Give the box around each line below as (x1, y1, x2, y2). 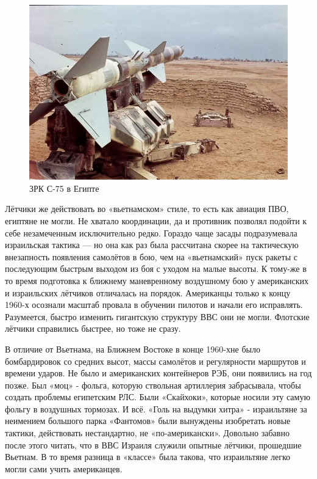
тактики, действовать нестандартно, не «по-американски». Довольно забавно (5, 426, 290, 439)
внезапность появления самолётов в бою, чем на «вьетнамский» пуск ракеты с (5, 250, 297, 263)
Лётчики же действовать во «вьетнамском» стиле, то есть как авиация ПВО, (5, 202, 289, 215)
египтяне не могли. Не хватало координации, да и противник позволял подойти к (5, 214, 307, 227)
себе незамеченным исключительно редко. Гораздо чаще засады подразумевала (5, 226, 297, 239)
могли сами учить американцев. (5, 462, 123, 475)
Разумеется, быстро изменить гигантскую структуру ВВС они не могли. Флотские (5, 310, 310, 323)
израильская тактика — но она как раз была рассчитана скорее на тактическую (5, 238, 299, 251)
